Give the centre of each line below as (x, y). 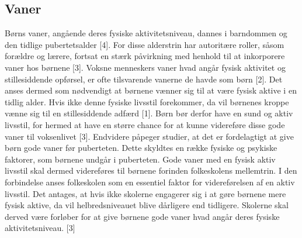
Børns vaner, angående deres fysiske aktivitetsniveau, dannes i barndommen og (146, 33)
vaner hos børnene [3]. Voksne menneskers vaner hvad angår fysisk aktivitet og (145, 67)
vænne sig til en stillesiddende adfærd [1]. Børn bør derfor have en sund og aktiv (149, 113)
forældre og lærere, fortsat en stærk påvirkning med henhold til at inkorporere (145, 56)
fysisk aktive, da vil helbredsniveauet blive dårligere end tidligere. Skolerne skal (147, 205)
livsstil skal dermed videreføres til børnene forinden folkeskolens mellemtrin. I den (151, 170)
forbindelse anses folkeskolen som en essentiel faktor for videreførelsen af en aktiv (150, 182)
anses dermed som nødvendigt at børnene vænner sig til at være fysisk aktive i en (151, 90)
